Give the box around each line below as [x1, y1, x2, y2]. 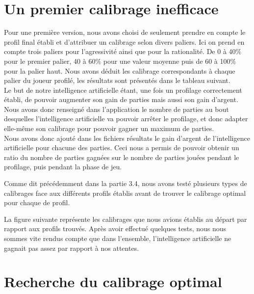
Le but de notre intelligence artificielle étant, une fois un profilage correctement [4, 84, 242, 95]
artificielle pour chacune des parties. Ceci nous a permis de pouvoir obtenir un [4, 142, 239, 153]
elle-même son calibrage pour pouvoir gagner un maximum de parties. [4, 123, 214, 134]
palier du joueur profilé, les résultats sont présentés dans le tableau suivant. [4, 75, 230, 85]
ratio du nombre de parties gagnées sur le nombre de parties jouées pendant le [4, 152, 239, 162]
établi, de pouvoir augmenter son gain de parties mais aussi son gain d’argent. [4, 94, 238, 105]
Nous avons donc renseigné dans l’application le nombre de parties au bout [4, 104, 229, 114]
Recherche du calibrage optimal [4, 271, 222, 292]
